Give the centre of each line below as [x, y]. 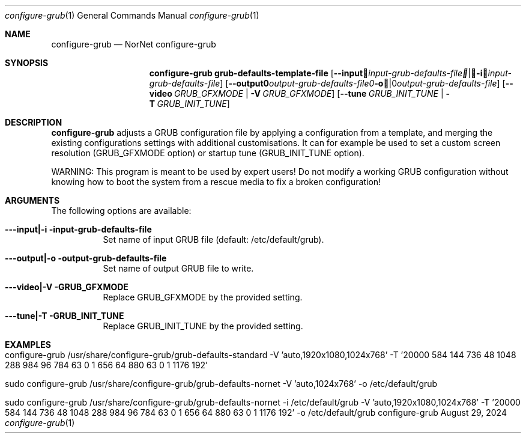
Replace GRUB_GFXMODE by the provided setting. [203, 297]
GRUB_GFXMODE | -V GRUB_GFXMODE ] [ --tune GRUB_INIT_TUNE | [309, 93]
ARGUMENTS [32, 200]
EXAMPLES [28, 345]
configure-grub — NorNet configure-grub [134, 44]
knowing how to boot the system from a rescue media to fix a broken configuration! [216, 182]
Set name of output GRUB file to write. [178, 268]
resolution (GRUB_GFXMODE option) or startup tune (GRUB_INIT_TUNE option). [208, 153]
